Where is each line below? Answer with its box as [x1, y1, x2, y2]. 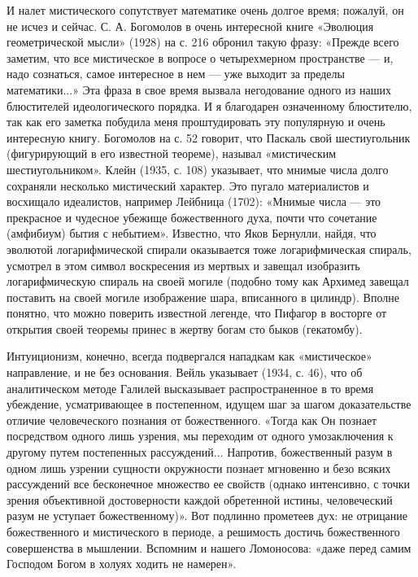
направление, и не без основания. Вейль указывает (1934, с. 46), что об [7, 364, 363, 381]
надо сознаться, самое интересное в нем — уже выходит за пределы [7, 65, 345, 82]
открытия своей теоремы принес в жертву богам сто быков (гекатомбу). [7, 320, 363, 337]
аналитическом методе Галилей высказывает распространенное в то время [7, 379, 374, 396]
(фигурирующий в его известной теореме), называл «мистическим [7, 145, 337, 162]
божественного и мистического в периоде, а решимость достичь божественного [7, 523, 400, 540]
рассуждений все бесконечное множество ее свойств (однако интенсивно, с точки [7, 475, 411, 492]
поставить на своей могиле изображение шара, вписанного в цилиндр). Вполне [7, 288, 399, 305]
